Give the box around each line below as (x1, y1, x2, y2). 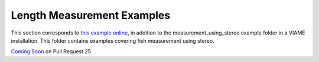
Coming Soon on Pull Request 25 (11, 48, 92, 55)
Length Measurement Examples (11, 9, 171, 22)
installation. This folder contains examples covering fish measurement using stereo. (11, 37, 215, 44)
